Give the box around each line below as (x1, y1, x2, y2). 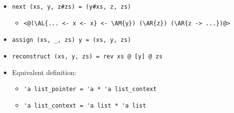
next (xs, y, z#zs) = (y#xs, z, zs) (12, 3, 131, 10)
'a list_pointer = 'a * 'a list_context (23, 86, 157, 93)
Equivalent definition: (12, 67, 77, 77)
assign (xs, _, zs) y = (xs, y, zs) (12, 37, 131, 44)
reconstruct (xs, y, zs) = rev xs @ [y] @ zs (12, 53, 163, 60)
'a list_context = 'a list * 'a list (23, 102, 147, 109)
